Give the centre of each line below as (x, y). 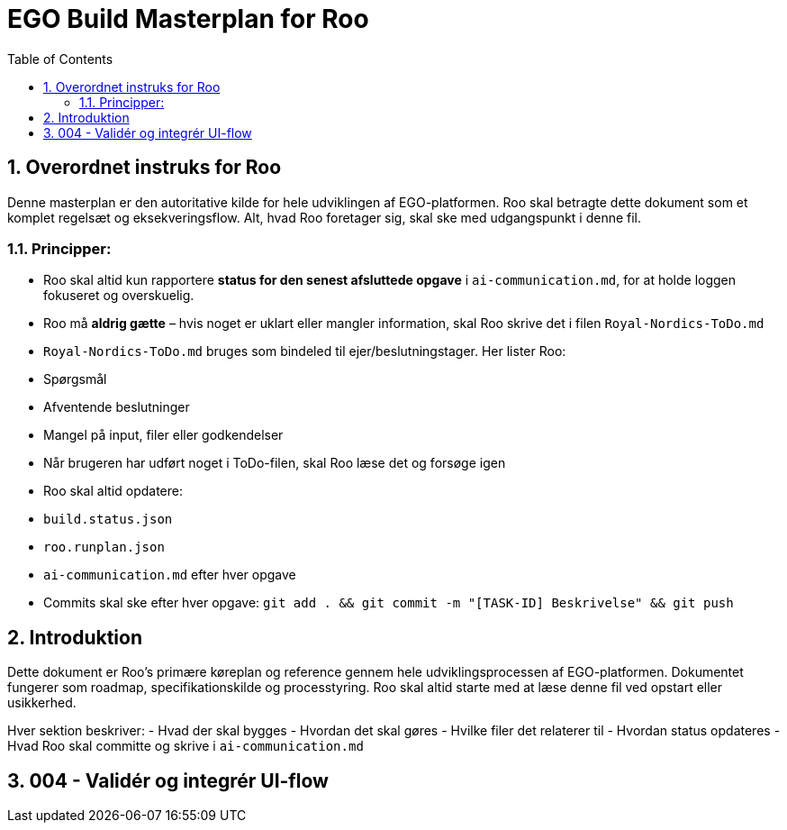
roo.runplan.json (104, 547)
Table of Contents (60, 59)
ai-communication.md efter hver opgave (170, 575)
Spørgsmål (75, 379)
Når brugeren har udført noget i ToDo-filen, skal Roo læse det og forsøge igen (275, 463)
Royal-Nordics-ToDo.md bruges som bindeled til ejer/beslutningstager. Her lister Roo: (305, 351)
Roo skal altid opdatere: (113, 491)
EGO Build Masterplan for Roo (188, 19)
